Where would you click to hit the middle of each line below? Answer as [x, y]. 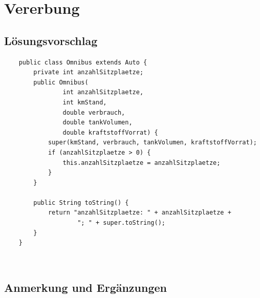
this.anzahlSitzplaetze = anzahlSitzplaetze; [142, 163]
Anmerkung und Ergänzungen [86, 287]
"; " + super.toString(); [121, 223]
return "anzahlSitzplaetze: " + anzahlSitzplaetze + [139, 213]
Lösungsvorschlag [51, 40]
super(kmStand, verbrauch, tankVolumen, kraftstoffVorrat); [152, 143]
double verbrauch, [94, 112]
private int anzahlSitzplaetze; [89, 72]
